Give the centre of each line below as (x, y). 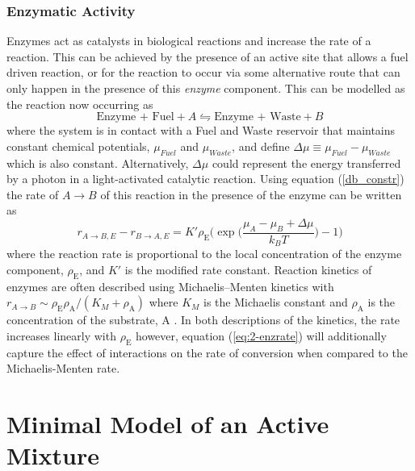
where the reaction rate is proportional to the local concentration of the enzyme (204, 254)
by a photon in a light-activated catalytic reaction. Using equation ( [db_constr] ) (205, 179)
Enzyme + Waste (258, 117)
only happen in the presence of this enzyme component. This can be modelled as (206, 88)
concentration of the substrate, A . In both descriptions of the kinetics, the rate (203, 320)
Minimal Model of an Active (168, 423)
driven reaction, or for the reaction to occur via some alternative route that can (203, 72)
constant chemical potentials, (78, 146)
